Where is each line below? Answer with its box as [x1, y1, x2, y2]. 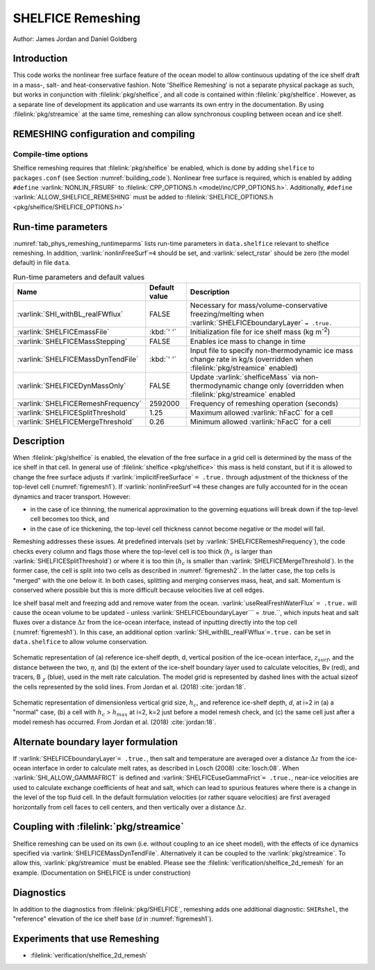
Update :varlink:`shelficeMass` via [190, 372, 301, 381]
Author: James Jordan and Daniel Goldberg [12, 35, 137, 43]
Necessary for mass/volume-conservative [190, 301, 328, 311]
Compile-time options [12, 149, 88, 159]
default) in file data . [12, 258, 71, 267]
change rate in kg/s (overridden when [190, 354, 314, 364]
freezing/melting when [190, 309, 264, 319]
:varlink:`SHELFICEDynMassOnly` [17, 381, 126, 391]
